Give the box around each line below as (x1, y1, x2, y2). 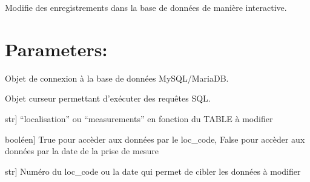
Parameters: (5, 36, 108, 61)
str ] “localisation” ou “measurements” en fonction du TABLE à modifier (5, 112, 273, 125)
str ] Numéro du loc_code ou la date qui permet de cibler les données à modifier (5, 164, 301, 177)
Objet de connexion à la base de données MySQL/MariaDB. (5, 71, 229, 84)
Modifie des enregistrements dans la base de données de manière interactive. (5, 1, 287, 13)
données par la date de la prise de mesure (5, 145, 159, 157)
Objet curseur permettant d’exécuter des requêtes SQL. (5, 92, 211, 105)
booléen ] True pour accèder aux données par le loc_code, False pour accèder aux (5, 132, 305, 145)
